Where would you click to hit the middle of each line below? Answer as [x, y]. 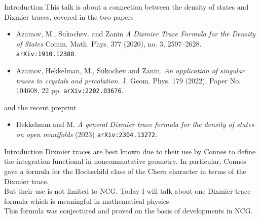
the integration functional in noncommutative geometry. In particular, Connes [125, 161]
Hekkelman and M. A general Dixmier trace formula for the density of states [135, 124]
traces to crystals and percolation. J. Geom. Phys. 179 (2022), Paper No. [128, 80]
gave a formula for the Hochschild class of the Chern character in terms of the [125, 171]
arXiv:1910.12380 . [46, 53]
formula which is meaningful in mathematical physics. [88, 201]
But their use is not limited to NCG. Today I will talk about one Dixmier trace [127, 191]
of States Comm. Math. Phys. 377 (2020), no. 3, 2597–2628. [109, 43]
